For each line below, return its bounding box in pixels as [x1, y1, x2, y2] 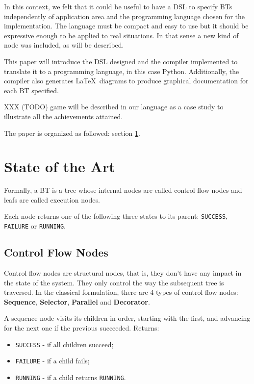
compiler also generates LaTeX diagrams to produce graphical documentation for [4, 76, 249, 86]
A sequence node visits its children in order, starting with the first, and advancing [4, 313, 251, 323]
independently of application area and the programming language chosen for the [4, 11, 245, 21]
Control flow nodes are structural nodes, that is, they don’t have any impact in [4, 267, 242, 278]
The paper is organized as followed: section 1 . [4, 128, 140, 138]
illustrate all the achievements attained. [4, 111, 123, 121]
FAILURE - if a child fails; [15, 356, 90, 366]
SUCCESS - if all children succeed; [15, 339, 114, 349]
